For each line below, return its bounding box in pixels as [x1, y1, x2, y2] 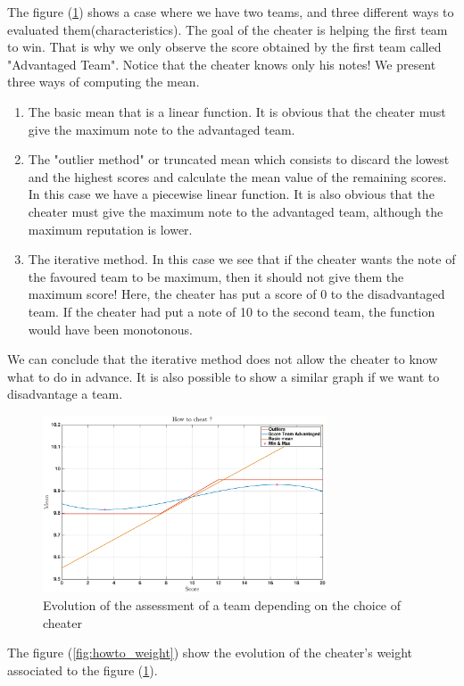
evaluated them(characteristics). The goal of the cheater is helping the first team [7, 20, 448, 38]
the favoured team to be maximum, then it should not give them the [28, 267, 404, 285]
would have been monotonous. [28, 319, 193, 338]
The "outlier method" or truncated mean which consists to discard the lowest [28, 150, 450, 169]
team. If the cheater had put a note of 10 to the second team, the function [28, 302, 435, 320]
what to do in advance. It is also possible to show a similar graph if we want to [7, 367, 440, 385]
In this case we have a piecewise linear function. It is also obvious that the [28, 185, 435, 203]
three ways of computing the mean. [7, 72, 200, 91]
